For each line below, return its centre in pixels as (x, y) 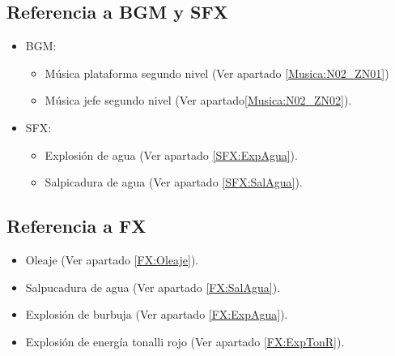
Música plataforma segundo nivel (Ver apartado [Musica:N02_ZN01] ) (217, 73)
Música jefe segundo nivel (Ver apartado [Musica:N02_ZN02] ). (198, 100)
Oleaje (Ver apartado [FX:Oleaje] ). (112, 259)
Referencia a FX (76, 226)
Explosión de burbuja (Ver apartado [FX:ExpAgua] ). (157, 314)
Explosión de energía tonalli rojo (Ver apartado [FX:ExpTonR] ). (185, 341)
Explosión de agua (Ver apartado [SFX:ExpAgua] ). (171, 154)
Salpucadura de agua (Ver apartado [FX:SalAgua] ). (153, 287)
